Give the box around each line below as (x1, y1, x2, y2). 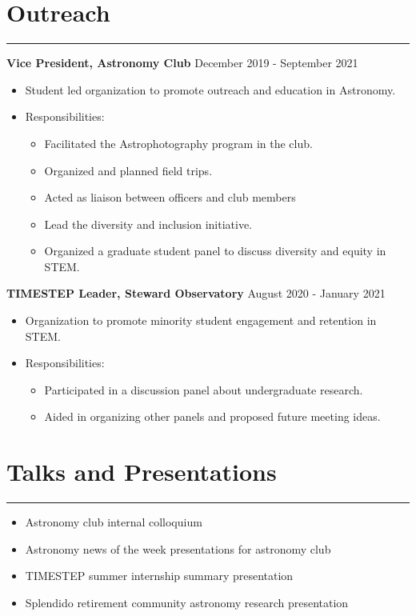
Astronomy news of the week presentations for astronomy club (25, 540, 331, 557)
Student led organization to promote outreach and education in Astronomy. (25, 81, 396, 98)
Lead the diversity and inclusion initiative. (44, 215, 253, 232)
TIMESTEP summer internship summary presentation (25, 567, 294, 584)
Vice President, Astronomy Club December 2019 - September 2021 (6, 54, 358, 71)
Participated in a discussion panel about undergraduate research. (44, 381, 363, 398)
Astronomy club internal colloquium (25, 514, 202, 530)
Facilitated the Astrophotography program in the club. (44, 134, 313, 151)
